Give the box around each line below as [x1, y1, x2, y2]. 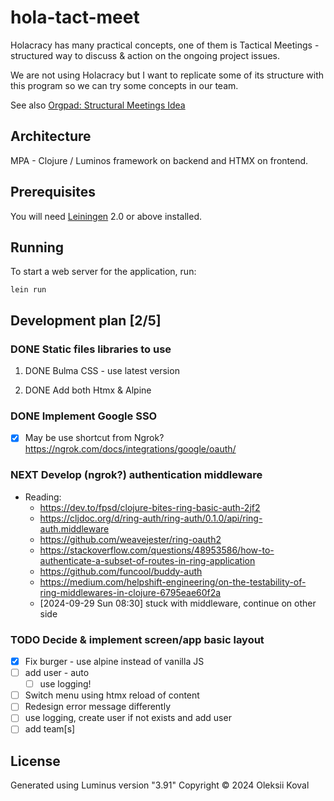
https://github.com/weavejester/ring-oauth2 [39, 533, 222, 545]
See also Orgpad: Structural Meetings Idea [10, 99, 186, 111]
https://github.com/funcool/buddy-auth [39, 565, 203, 577]
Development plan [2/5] [10, 312, 162, 329]
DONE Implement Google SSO [10, 409, 158, 423]
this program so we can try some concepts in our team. [10, 79, 239, 91]
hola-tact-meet [10, 6, 140, 29]
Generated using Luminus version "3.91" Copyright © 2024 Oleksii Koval [10, 779, 310, 791]
